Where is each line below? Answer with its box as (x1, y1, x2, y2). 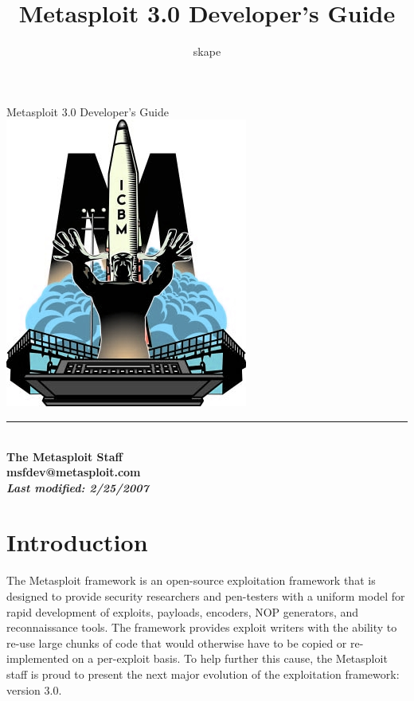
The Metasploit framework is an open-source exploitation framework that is (6, 572, 376, 589)
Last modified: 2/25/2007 (6, 479, 149, 495)
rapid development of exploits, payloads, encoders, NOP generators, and (6, 603, 359, 620)
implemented (6, 650, 69, 667)
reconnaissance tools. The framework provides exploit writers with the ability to (6, 619, 397, 636)
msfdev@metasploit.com (6, 464, 141, 480)
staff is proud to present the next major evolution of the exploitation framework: (6, 665, 400, 682)
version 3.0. (6, 681, 62, 698)
